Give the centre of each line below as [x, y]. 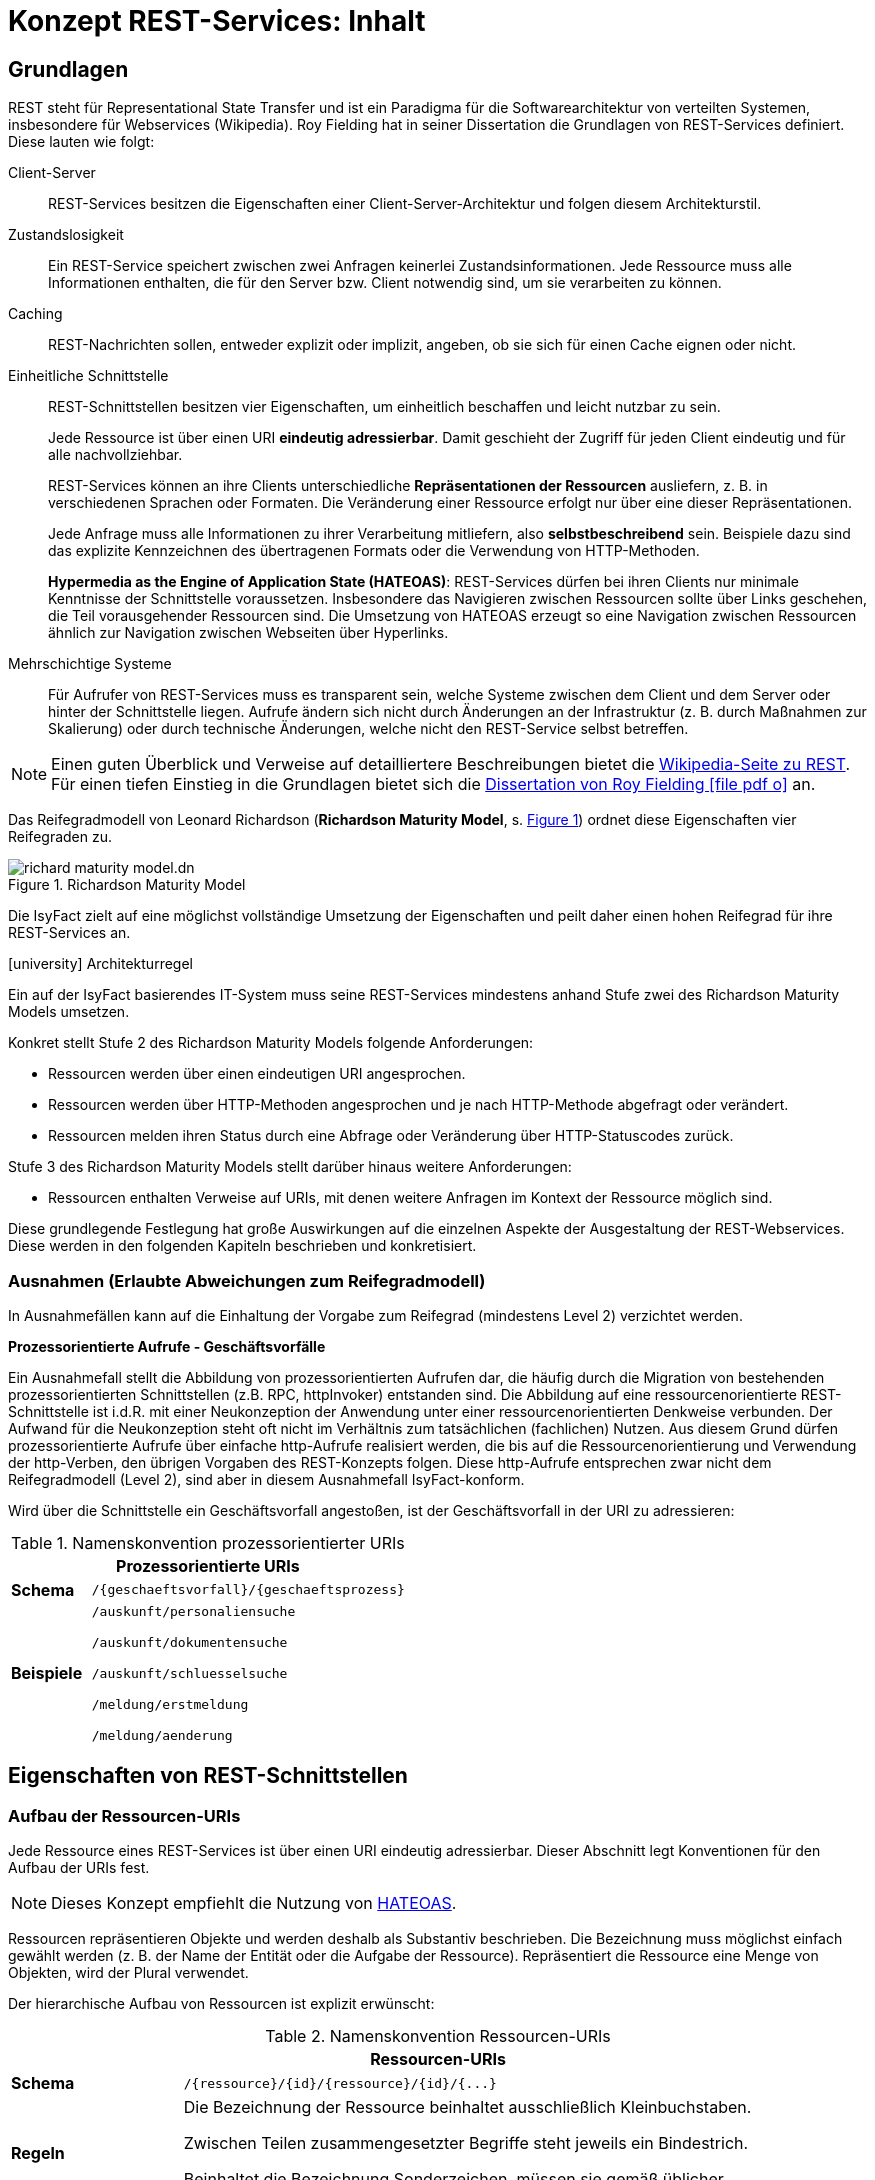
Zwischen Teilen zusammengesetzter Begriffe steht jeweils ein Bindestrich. [466, 2143]
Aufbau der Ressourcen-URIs [124, 1815]
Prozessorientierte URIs [208, 1565]
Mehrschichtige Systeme [90, 664]
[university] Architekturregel [100, 964]
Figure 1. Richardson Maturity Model [127, 885]
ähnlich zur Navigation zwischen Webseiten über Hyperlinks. [248, 633]
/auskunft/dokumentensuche [189, 1642]
